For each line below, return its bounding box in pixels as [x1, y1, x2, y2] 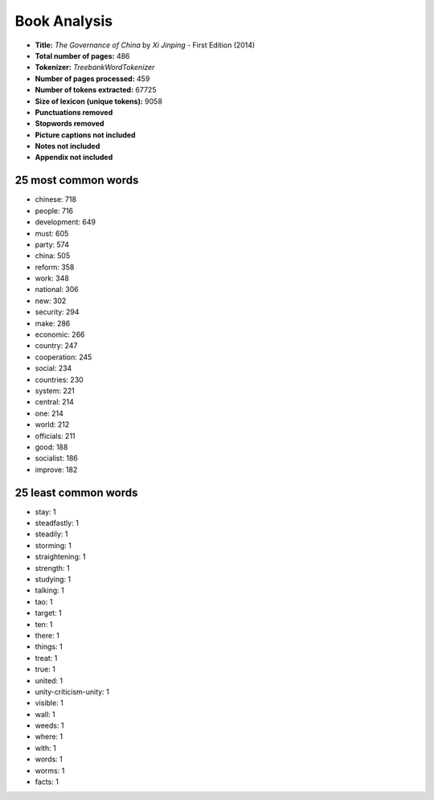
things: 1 [35, 642, 63, 651]
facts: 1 [35, 777, 59, 787]
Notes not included [35, 142, 100, 151]
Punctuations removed [35, 107, 113, 117]
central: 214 [35, 397, 74, 407]
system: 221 [35, 386, 76, 396]
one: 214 [35, 408, 64, 418]
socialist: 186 [35, 453, 78, 463]
